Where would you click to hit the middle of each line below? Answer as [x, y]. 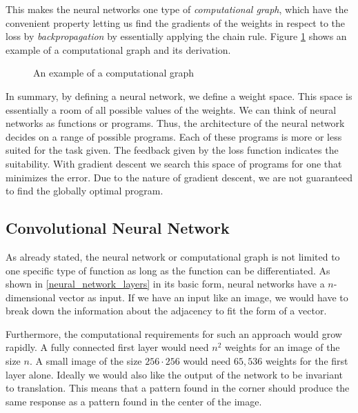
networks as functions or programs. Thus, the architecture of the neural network [175, 123]
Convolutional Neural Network [118, 228]
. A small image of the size [86, 361]
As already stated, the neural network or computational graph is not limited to [173, 256]
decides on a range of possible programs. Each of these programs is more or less [174, 136]
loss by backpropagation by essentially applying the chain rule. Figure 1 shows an [176, 36]
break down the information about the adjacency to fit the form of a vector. [166, 311]
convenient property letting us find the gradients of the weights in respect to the [176, 22]
